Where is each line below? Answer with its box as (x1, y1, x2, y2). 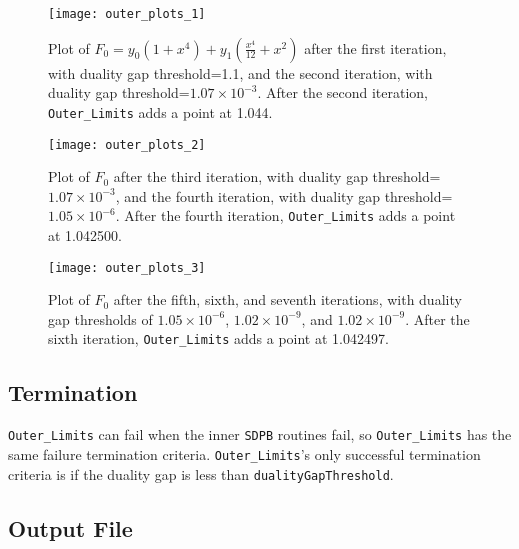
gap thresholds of (48, 308, 153, 329)
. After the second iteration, (257, 82, 428, 103)
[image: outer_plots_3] (48, 260, 206, 275)
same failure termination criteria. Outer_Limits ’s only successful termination (8, 443, 481, 464)
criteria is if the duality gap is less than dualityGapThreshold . (8, 463, 394, 484)
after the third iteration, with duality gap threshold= (113, 166, 441, 187)
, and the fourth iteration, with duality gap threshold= (115, 185, 453, 206)
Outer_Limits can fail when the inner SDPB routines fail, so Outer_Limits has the (8, 424, 512, 445)
